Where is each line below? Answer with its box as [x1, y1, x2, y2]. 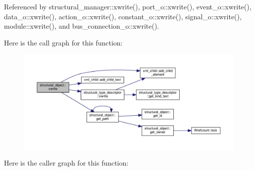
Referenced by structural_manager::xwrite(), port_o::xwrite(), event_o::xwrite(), [4, 1, 252, 11]
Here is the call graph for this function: [4, 37, 123, 47]
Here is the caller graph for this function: [4, 158, 129, 168]
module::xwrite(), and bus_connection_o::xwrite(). [4, 21, 159, 31]
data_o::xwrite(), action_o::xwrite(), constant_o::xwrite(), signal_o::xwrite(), [4, 11, 242, 21]
